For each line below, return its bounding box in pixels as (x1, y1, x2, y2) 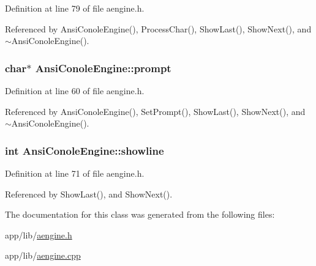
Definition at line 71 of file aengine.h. (5, 167, 145, 179)
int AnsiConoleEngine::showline (5, 142, 164, 158)
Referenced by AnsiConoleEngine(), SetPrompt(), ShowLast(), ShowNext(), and (5, 105, 306, 117)
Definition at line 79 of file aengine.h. (5, 2, 145, 14)
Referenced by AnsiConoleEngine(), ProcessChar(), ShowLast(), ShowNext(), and (5, 22, 312, 35)
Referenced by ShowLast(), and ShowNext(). (5, 187, 173, 200)
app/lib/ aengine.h (5, 228, 72, 241)
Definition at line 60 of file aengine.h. (5, 84, 145, 97)
